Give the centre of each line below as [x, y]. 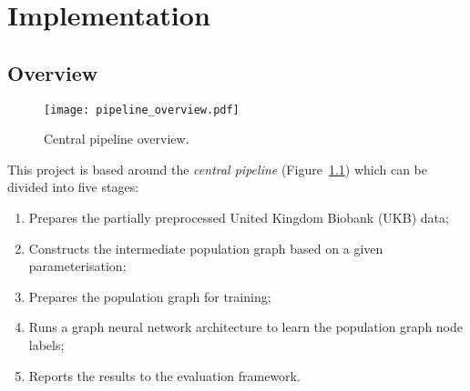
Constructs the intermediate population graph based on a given [206, 248]
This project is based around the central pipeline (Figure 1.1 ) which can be [218, 169]
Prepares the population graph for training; [150, 296]
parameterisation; [77, 266]
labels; [46, 344]
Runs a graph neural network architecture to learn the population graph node [246, 327]
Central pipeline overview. [117, 139]
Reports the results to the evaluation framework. [164, 375]
